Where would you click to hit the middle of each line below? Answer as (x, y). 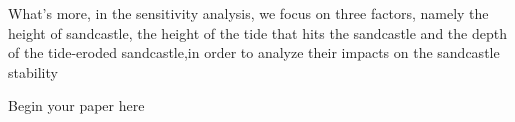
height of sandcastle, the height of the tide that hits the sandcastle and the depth (257, 32)
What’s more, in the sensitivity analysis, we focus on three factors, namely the (248, 13)
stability (33, 71)
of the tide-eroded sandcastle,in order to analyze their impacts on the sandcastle (254, 52)
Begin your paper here (76, 105)
